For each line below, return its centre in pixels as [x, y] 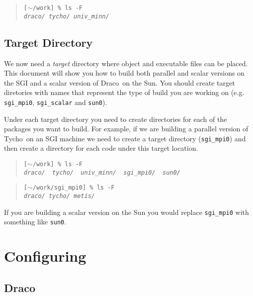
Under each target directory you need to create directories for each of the [116, 119]
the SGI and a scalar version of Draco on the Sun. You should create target [120, 82]
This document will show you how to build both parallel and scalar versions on [124, 73]
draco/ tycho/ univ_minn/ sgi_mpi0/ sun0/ [102, 172]
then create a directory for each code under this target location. [101, 148]
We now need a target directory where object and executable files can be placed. [126, 63]
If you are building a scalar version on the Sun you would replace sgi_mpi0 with [126, 212]
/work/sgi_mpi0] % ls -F [74, 188]
